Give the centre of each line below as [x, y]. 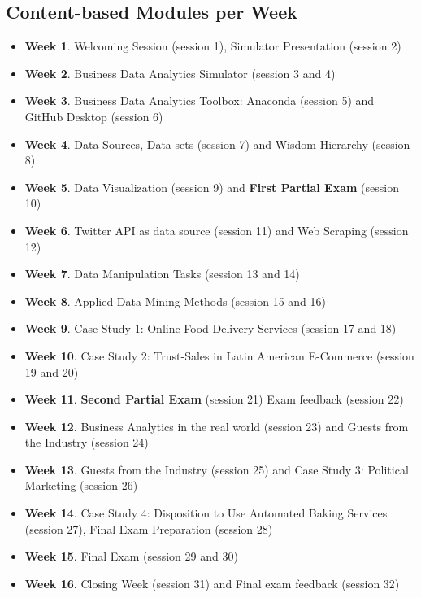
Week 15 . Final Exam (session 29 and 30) [131, 556]
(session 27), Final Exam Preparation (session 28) [149, 528]
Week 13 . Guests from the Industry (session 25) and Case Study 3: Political [217, 469]
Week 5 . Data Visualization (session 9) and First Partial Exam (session [212, 187]
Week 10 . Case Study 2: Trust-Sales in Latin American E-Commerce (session [219, 355]
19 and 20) [52, 371]
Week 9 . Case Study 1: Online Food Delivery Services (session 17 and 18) [210, 328]
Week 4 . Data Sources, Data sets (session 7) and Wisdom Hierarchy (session [217, 144]
